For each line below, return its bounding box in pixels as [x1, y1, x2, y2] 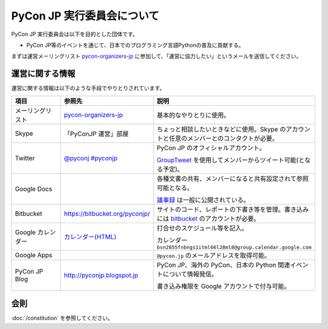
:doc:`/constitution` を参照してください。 [11, 314, 114, 322]
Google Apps [15, 251, 53, 259]
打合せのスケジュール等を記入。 [157, 224, 248, 232]
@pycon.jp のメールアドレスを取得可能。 [157, 251, 271, 260]
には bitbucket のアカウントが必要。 [157, 214, 261, 223]
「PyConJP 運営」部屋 [64, 130, 129, 138]
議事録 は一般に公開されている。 [157, 195, 250, 204]
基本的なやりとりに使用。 [157, 111, 230, 119]
